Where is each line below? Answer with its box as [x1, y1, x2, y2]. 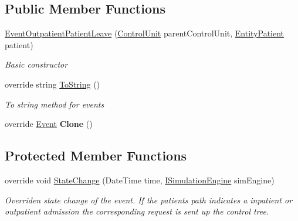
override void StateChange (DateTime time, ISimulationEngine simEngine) [5, 173, 275, 186]
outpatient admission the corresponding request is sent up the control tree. [5, 205, 269, 217]
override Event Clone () [5, 118, 93, 130]
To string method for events [5, 98, 104, 110]
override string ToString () [5, 78, 100, 90]
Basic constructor [5, 58, 68, 71]
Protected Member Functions [5, 146, 187, 165]
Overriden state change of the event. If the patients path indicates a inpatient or [5, 193, 293, 206]
